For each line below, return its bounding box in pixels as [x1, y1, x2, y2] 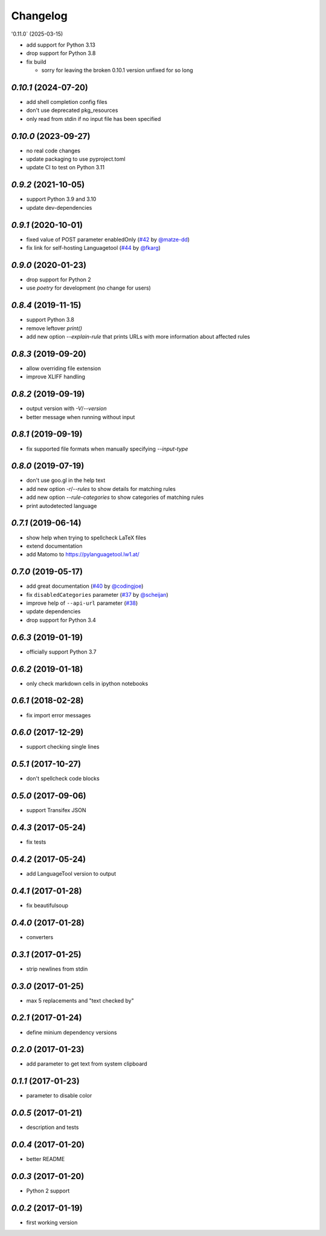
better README [26, 1156, 65, 1163]
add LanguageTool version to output [26, 870, 117, 877]
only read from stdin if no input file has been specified [26, 115, 161, 122]
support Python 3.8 [26, 316, 75, 324]
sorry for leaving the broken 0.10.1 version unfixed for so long [41, 67, 193, 74]
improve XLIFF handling [26, 373, 86, 380]
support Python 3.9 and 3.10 [26, 195, 97, 203]
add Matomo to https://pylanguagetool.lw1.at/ [26, 551, 140, 558]
